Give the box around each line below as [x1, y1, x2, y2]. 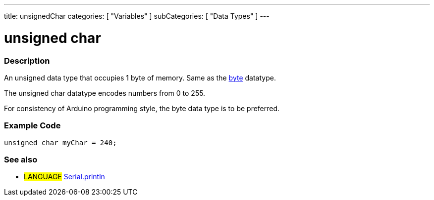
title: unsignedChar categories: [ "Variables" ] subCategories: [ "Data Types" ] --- [4, 12, 270, 20]
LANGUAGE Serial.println [24, 172, 105, 181]
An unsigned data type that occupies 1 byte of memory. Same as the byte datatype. [4, 73, 276, 82]
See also [4, 155, 38, 164]
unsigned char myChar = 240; [4, 138, 117, 147]
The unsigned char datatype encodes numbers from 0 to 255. [4, 88, 206, 97]
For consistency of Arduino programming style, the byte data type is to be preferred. [4, 104, 280, 113]
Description [4, 55, 50, 66]
